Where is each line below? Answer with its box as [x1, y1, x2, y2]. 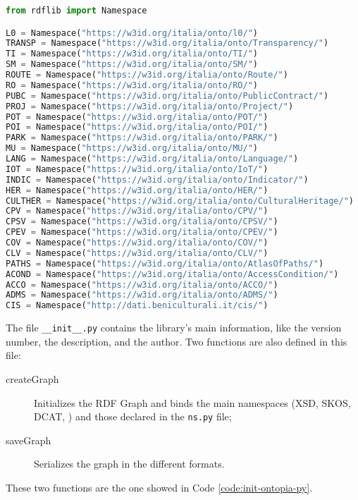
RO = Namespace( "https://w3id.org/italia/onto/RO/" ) [6, 80, 258, 90]
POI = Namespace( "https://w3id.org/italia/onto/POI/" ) [6, 122, 268, 133]
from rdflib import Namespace [6, 6, 147, 16]
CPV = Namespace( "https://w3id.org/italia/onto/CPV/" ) [6, 206, 268, 217]
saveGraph [6, 432, 51, 447]
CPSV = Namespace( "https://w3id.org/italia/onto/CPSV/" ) [6, 217, 278, 227]
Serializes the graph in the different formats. [34, 456, 225, 471]
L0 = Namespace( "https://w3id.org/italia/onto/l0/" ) [6, 28, 258, 38]
